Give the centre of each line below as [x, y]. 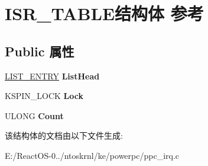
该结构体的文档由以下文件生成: [64, 135]
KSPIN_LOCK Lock [44, 96]
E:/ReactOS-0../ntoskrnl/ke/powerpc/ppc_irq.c [92, 155]
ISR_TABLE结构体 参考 [104, 13]
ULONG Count [34, 115]
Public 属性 [40, 51]
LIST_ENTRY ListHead [52, 76]
